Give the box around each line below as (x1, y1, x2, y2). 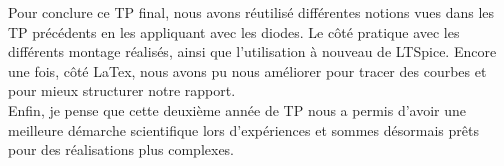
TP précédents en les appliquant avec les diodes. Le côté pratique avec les (8, 21, 460, 42)
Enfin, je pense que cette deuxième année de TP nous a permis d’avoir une (8, 99, 467, 120)
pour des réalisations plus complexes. (8, 139, 235, 160)
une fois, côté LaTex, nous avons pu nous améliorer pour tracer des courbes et (8, 60, 487, 81)
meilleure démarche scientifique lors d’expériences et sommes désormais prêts (8, 119, 479, 140)
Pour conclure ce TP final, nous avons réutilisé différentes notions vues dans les (8, 2, 495, 22)
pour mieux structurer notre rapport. (8, 80, 236, 101)
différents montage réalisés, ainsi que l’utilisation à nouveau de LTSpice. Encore (8, 41, 497, 62)
